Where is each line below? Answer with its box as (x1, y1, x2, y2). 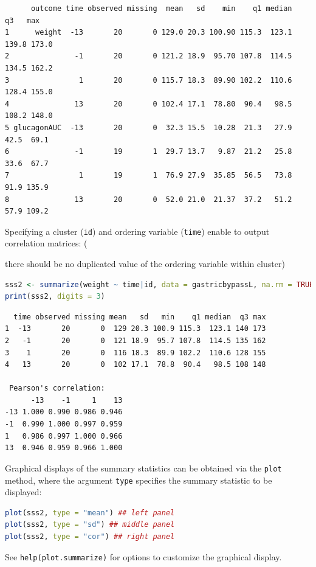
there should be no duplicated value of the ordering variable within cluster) (5, 257, 285, 270)
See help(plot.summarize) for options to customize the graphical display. (5, 550, 282, 563)
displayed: (5, 485, 42, 498)
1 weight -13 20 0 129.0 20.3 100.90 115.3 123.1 (5, 28, 292, 37)
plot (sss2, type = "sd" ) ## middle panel (5, 520, 175, 529)
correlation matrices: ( (5, 237, 88, 249)
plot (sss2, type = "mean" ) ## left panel (5, 508, 175, 517)
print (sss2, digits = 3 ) (5, 292, 105, 301)
